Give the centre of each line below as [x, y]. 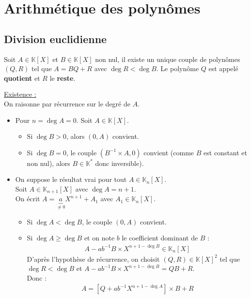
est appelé [223, 68]
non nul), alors [48, 163]
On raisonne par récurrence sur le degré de [67, 103]
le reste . [63, 78]
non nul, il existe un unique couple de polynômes [168, 59]
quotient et [22, 78]
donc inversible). [119, 163]
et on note [99, 238]
